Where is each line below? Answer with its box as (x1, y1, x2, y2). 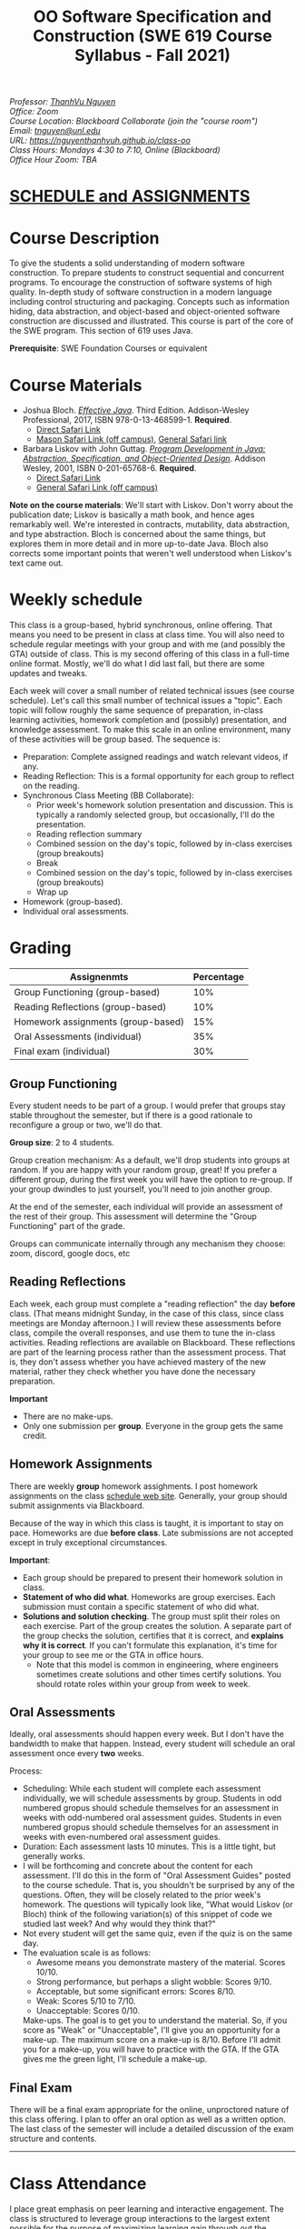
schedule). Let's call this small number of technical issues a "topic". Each (9, 695, 283, 706)
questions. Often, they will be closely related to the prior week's (22, 1889, 261, 1901)
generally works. (22, 1851, 85, 1862)
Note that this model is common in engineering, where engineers (35, 1659, 279, 1670)
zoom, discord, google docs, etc (9, 1247, 131, 1258)
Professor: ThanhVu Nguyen (9, 96, 116, 107)
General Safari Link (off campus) (35, 482, 159, 493)
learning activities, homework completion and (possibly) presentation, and (9, 715, 288, 725)
